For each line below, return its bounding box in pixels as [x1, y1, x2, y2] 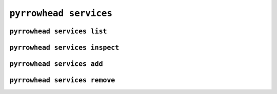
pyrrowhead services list [9, 27, 107, 35]
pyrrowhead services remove [9, 76, 115, 84]
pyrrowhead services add [9, 60, 103, 68]
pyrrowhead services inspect [9, 43, 120, 52]
